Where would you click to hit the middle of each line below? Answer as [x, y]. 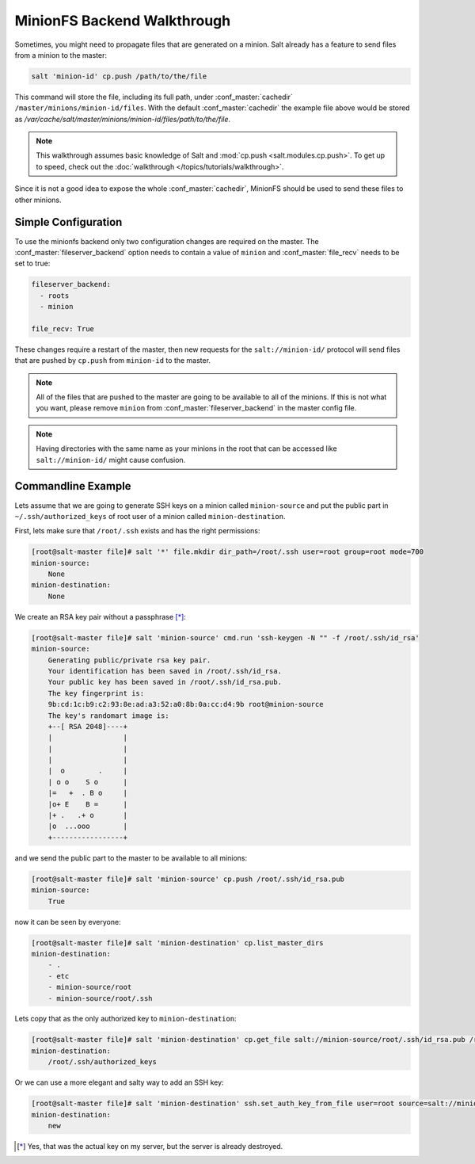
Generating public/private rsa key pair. [129, 660]
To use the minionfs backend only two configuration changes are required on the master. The [167, 241]
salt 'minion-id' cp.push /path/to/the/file [119, 76]
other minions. [38, 200]
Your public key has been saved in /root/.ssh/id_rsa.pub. [165, 682]
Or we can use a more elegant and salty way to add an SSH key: [120, 1082]
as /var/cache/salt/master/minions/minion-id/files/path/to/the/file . [123, 119]
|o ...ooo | [88, 826]
